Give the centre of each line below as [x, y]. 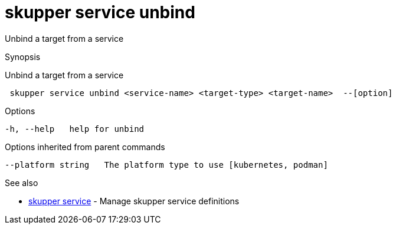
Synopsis [23, 57]
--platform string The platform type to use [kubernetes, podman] [166, 165]
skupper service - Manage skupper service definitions [134, 201]
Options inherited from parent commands [85, 147]
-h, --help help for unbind [75, 129]
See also [22, 182]
